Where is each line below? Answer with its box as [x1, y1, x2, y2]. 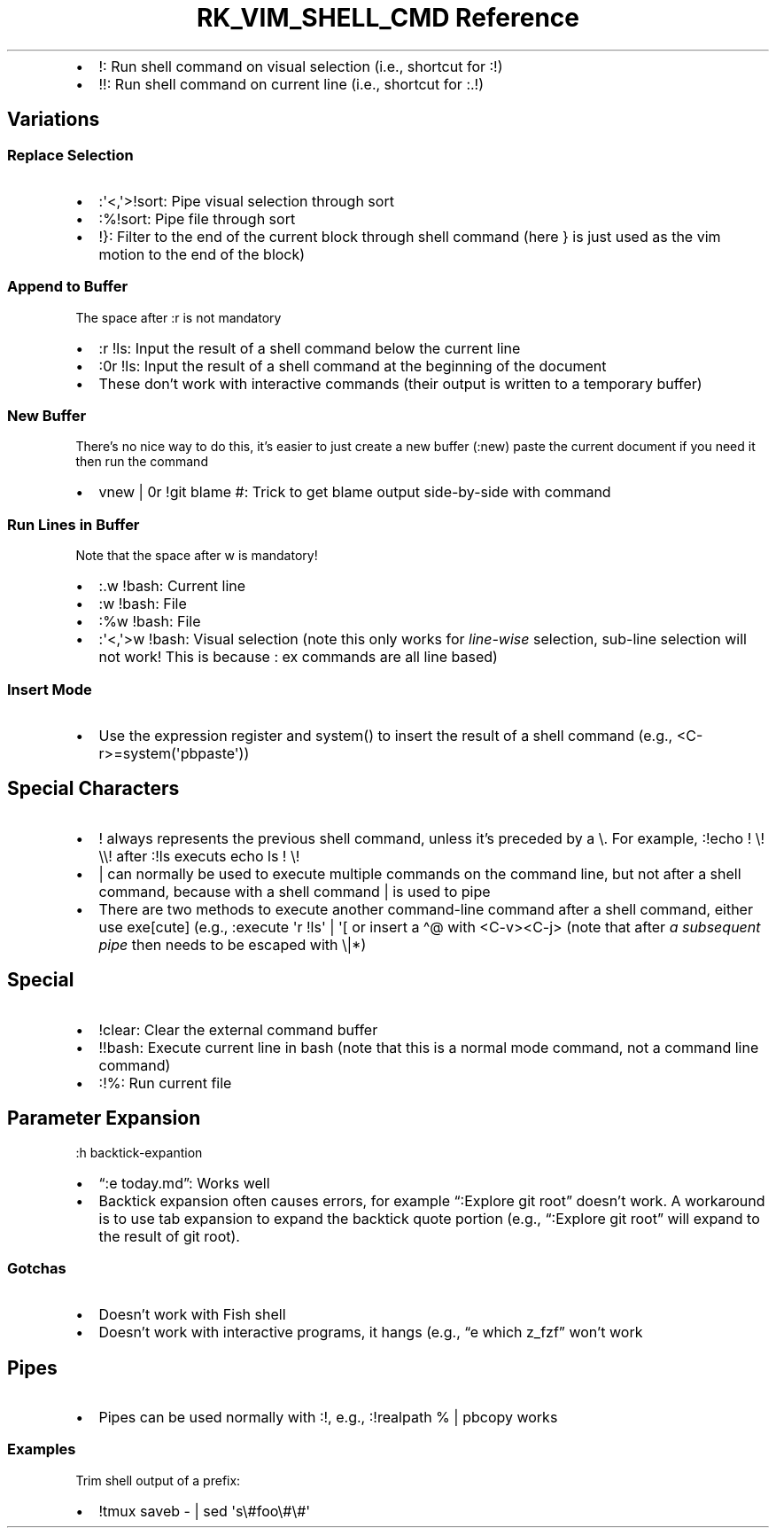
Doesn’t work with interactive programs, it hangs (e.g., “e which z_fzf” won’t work [98, 1323, 643, 1342]
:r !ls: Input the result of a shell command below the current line [98, 339, 521, 357]
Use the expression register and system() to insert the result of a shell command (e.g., [98, 726, 673, 744]
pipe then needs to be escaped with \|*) [98, 935, 367, 954]
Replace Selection [7, 145, 134, 164]
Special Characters [7, 777, 180, 800]
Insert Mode [7, 680, 92, 698]
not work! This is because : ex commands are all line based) [98, 648, 498, 666]
